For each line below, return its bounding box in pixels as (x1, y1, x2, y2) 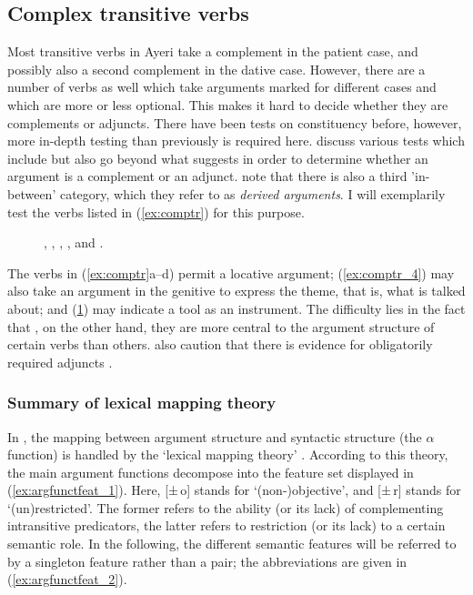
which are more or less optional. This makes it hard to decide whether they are (7, 95, 448, 114)
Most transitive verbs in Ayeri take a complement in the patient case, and (7, 42, 418, 61)
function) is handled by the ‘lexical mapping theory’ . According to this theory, (7, 445, 448, 464)
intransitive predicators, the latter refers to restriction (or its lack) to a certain (7, 516, 446, 535)
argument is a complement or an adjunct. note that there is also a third (7, 166, 408, 186)
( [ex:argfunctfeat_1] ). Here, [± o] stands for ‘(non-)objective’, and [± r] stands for (7, 480, 461, 499)
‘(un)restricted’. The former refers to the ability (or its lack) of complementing (7, 498, 444, 517)
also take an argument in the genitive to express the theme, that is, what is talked (7, 281, 466, 300)
